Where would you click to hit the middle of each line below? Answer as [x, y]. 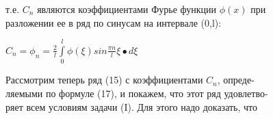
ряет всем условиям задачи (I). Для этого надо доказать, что [132, 106]
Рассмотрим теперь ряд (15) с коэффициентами [104, 80]
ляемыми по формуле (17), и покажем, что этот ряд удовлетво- [137, 93]
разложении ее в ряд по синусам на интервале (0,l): [114, 22]
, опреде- [236, 80]
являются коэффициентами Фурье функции [127, 9]
